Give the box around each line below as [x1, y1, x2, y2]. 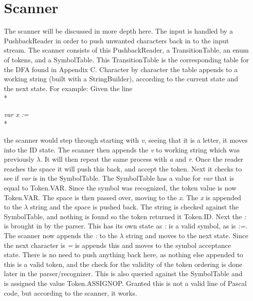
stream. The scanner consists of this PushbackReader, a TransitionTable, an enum [4, 45, 249, 55]
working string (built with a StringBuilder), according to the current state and [4, 74, 238, 84]
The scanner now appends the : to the [4, 230, 118, 240]
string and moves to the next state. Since [126, 230, 249, 240]
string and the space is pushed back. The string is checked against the [30, 202, 239, 212]
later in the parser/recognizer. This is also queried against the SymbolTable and [4, 268, 243, 279]
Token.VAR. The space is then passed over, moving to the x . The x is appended [4, 192, 241, 202]
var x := [4, 109, 29, 119]
